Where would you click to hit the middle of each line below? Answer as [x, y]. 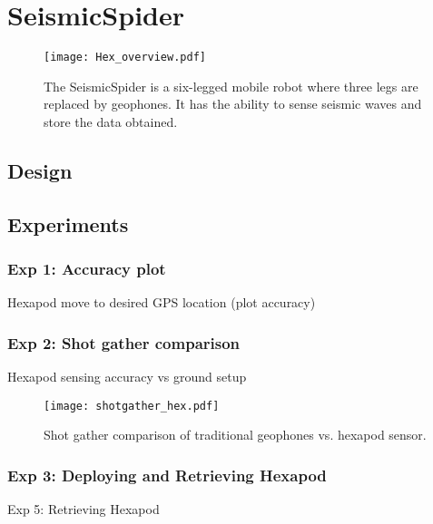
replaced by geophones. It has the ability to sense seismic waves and [233, 104]
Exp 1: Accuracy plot [87, 269]
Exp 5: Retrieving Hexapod [84, 509]
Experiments [68, 223]
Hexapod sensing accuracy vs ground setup [127, 377]
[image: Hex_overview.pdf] [125, 58]
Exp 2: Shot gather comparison [124, 342]
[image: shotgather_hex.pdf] [132, 406]
